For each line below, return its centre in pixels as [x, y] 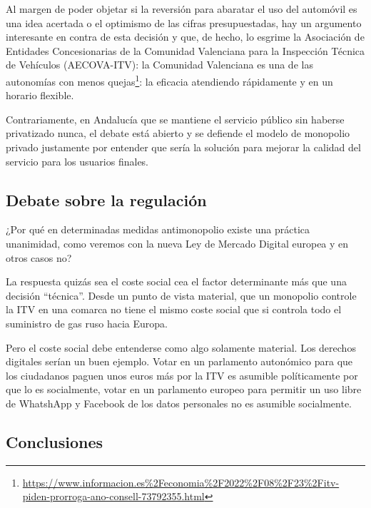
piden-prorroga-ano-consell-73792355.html [113, 496]
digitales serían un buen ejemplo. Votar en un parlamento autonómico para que [179, 361]
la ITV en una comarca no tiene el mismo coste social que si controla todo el [174, 309]
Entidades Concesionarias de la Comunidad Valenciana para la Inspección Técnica [185, 50]
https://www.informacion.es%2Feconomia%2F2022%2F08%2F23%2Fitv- [181, 482]
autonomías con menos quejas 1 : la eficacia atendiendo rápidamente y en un [169, 80]
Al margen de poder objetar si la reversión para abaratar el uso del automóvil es [182, 9]
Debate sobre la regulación [106, 199]
